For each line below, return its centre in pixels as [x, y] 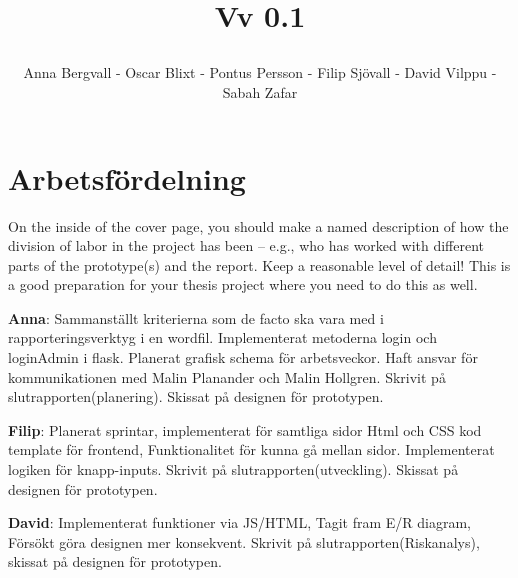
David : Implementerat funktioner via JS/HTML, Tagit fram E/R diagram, [239, 522]
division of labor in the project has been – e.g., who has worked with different [246, 245]
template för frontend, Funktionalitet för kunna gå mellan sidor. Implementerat [251, 449]
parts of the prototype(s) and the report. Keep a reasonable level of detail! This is [259, 264]
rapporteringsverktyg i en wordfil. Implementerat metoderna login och [222, 337]
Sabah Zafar [260, 91]
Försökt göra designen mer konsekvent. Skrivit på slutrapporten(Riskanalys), [244, 541]
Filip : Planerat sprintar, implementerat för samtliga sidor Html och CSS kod [245, 429]
